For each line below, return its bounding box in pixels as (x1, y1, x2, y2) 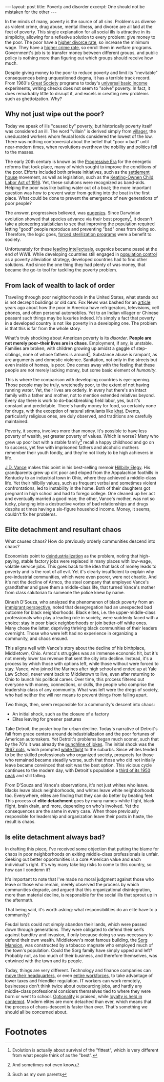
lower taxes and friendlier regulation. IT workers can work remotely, (5, 978, 142, 984)
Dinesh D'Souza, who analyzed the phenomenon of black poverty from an (5, 599, 154, 605)
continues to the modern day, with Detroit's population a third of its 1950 (5, 767, 150, 773)
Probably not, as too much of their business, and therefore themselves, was (5, 953, 158, 959)
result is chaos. (5, 818, 36, 825)
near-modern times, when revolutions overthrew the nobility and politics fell (5, 144, 158, 150)
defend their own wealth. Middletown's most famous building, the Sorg (5, 937, 148, 943)
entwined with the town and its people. (5, 958, 83, 964)
